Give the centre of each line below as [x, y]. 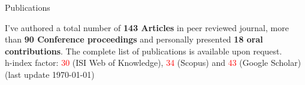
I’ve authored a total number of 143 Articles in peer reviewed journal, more [147, 27]
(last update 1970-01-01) [50, 74]
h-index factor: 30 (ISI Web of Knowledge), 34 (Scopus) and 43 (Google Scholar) [153, 63]
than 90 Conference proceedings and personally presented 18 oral [134, 39]
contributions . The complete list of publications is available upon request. [144, 51]
